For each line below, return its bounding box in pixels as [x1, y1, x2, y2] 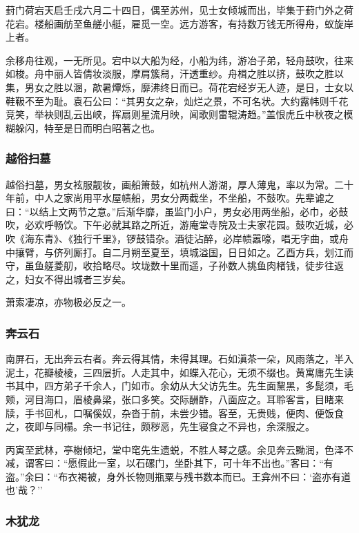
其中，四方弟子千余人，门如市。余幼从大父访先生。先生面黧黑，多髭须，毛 [14, 378, 353, 393]
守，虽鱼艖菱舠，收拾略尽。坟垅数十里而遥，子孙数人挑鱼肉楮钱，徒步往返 [6, 258, 344, 273]
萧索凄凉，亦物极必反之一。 [6, 295, 131, 309]
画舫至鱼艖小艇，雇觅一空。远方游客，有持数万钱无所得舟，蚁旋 [53, 16, 344, 30]
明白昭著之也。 [92, 120, 160, 135]
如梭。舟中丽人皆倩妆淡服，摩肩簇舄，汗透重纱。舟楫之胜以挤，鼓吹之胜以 [6, 66, 344, 81]
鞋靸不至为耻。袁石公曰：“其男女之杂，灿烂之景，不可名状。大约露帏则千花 [6, 93, 349, 108]
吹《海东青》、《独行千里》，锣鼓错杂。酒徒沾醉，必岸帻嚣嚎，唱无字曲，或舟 [6, 231, 349, 245]
